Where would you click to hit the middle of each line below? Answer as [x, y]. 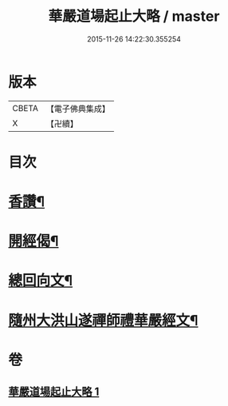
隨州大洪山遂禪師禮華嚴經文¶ [103, 320]
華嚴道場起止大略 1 [54, 392]
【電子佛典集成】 [78, 109]
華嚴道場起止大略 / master [134, 16]
